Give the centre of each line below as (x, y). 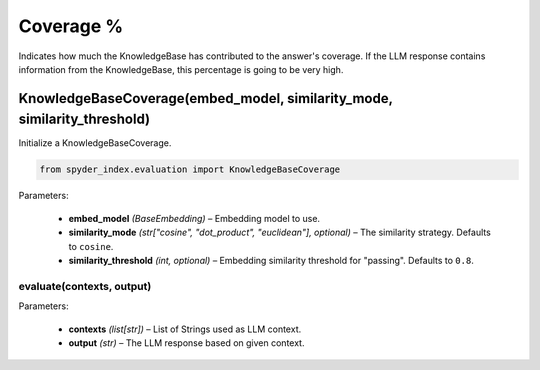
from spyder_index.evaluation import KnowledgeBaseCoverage (190, 169)
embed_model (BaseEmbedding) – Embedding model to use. (194, 218)
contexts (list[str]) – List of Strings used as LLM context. (185, 329)
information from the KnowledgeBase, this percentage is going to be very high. (181, 69)
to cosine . (91, 246)
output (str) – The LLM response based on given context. (186, 342)
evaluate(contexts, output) (85, 286)
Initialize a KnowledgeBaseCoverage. (95, 143)
